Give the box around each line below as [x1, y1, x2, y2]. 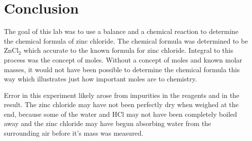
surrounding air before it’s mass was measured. [4, 128, 144, 138]
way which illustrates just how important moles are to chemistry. [4, 74, 197, 84]
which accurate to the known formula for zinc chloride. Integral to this [23, 45, 234, 55]
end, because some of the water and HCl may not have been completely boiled [4, 109, 237, 119]
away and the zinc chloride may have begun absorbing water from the [4, 118, 211, 128]
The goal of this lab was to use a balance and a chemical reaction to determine [4, 26, 238, 36]
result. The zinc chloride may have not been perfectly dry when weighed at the [4, 99, 239, 110]
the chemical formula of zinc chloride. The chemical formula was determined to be [4, 35, 248, 46]
